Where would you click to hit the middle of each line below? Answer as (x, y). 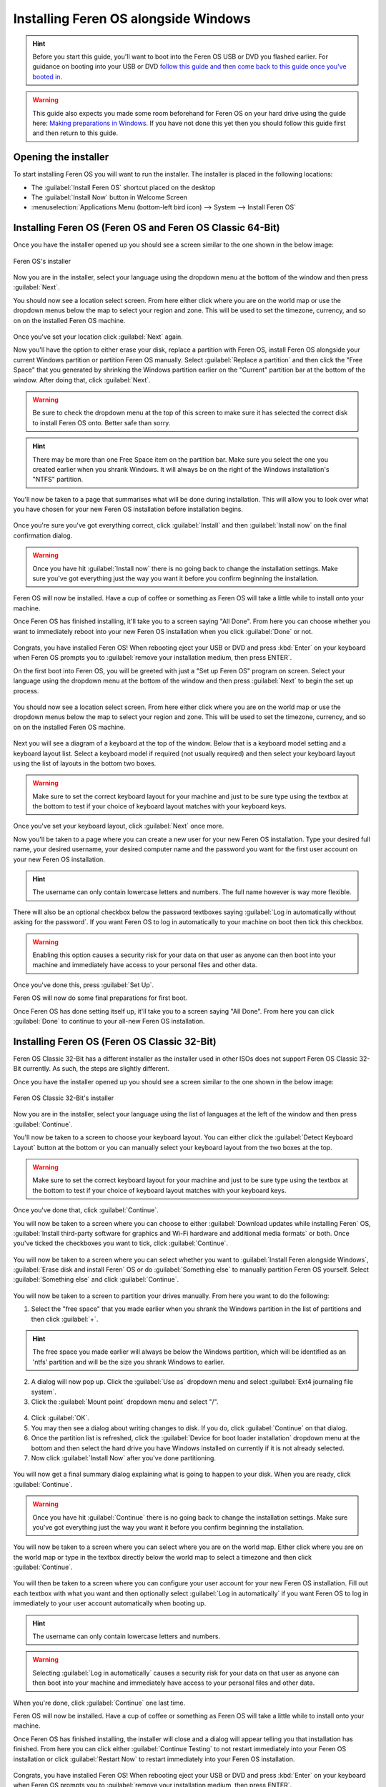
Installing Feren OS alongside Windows (132, 19)
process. (26, 690)
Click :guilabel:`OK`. (60, 1418)
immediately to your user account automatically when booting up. (110, 1603)
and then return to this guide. (75, 133)
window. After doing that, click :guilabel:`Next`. (82, 380)
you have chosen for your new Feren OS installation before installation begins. (128, 509)
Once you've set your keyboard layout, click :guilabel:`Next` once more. (119, 826)
